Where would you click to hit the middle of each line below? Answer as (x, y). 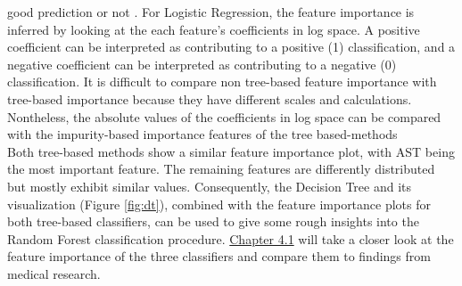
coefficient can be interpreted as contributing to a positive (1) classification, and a (231, 47)
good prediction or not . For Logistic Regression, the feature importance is (211, 12)
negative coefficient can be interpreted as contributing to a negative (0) (202, 64)
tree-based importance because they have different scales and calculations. (210, 98)
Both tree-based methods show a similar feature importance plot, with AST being (231, 151)
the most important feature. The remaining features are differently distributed (221, 169)
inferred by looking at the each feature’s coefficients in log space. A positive (214, 29)
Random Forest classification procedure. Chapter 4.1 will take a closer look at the (231, 238)
